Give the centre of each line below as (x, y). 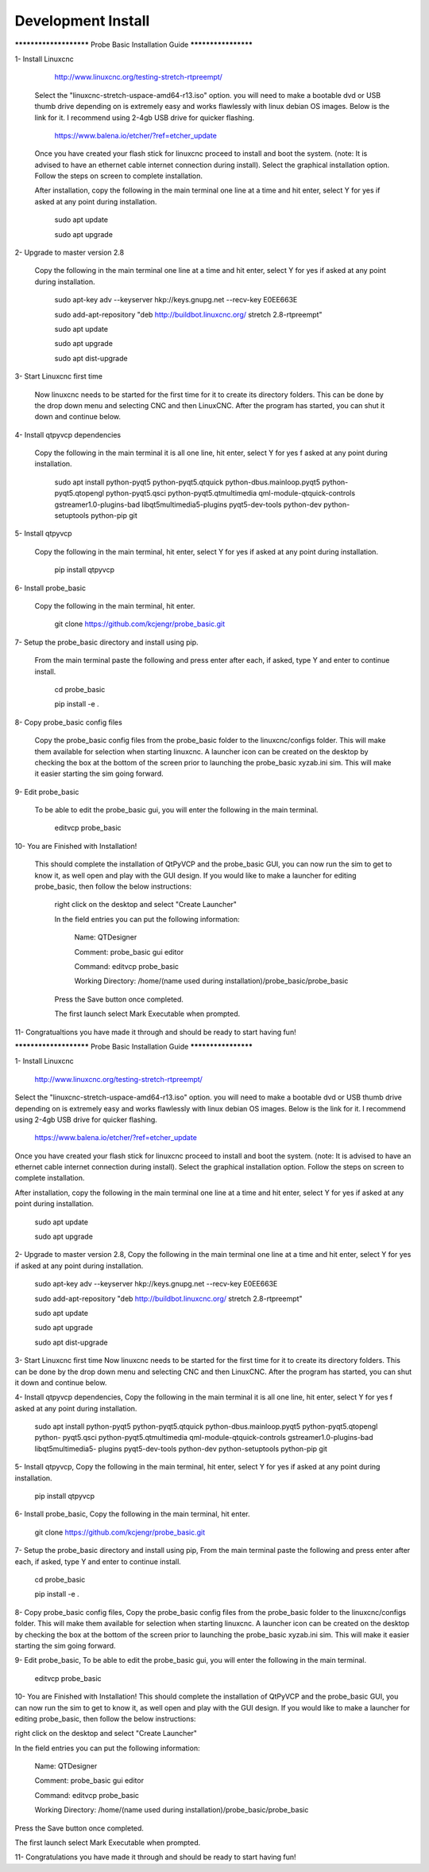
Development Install (82, 21)
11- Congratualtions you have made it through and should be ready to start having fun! (156, 1032)
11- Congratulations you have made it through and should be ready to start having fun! (155, 1857)
